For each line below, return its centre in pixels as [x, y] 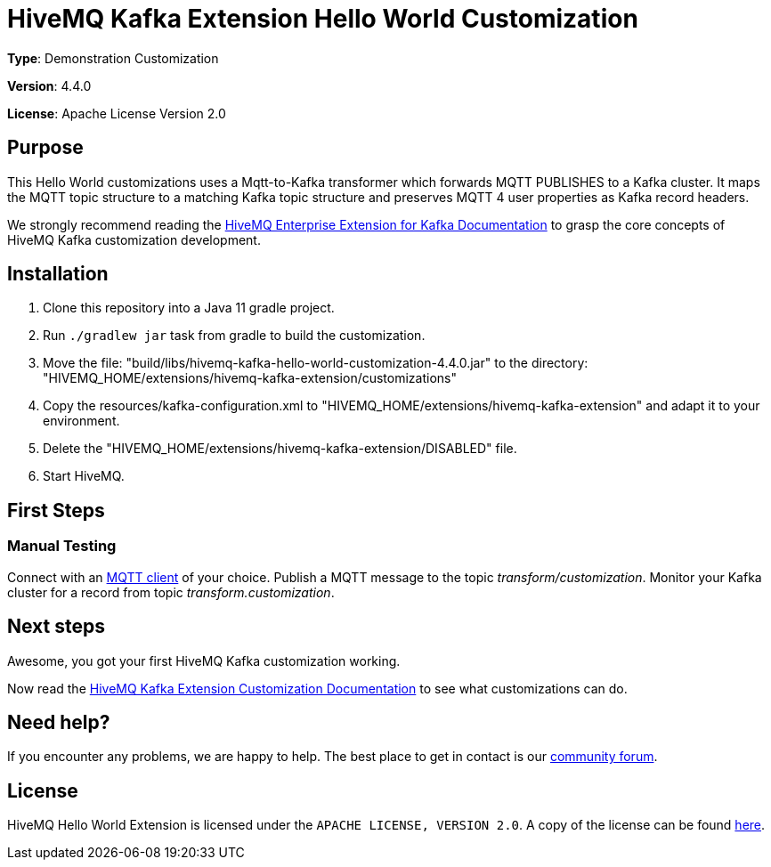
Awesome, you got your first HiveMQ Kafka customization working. [204, 660]
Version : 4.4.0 [49, 85]
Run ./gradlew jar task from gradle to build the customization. [234, 336]
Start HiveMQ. [84, 476]
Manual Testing [62, 546]
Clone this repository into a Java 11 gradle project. [189, 308]
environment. [81, 421]
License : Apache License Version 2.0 [117, 113]
